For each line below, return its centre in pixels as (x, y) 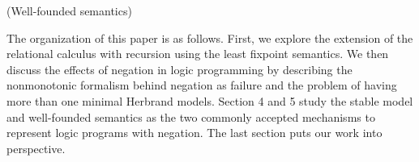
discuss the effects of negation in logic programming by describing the (180, 69)
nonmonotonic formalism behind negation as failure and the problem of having (202, 85)
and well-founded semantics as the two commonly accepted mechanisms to (191, 116)
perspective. (36, 148)
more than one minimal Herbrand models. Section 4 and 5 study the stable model (210, 100)
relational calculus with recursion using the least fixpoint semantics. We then (198, 54)
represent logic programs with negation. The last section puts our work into (195, 133)
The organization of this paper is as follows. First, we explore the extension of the (210, 37)
